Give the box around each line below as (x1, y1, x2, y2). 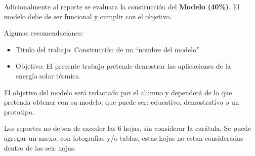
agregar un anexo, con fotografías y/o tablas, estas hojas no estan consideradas (4, 132, 243, 143)
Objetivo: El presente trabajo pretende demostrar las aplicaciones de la (15, 61, 231, 71)
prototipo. (4, 106, 35, 117)
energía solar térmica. (15, 70, 81, 80)
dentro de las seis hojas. (4, 142, 76, 153)
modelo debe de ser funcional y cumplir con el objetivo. (4, 11, 172, 21)
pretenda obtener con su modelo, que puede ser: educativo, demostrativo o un (4, 97, 239, 107)
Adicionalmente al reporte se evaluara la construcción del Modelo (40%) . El (4, 1, 240, 11)
